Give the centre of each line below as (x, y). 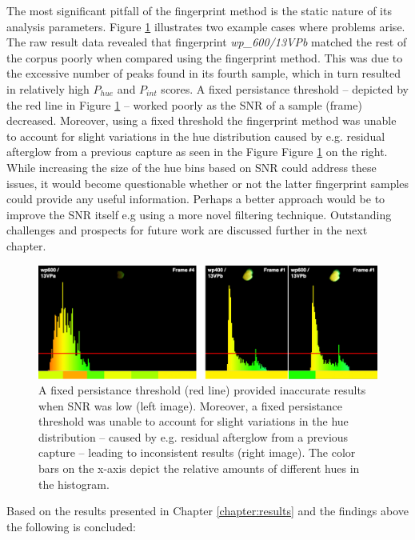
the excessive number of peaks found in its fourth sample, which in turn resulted (204, 73)
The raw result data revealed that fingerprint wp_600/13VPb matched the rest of (207, 42)
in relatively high (48, 88)
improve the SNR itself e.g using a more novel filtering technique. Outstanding (199, 214)
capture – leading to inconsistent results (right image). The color (197, 452)
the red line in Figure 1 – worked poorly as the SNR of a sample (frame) (184, 104)
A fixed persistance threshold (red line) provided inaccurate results (202, 390)
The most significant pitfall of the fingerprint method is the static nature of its (199, 10)
